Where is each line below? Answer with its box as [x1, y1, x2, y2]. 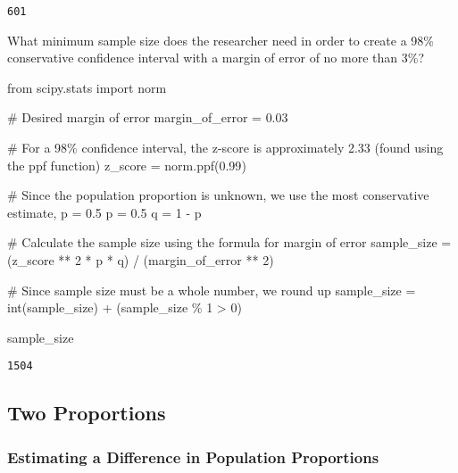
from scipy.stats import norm [7, 78, 167, 96]
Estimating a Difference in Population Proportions [7, 445, 379, 468]
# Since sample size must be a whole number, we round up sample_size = [7, 280, 416, 299]
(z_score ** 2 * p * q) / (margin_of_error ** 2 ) [7, 251, 274, 269]
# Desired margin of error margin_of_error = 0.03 [7, 108, 288, 127]
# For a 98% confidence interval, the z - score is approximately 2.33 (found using [7, 138, 444, 157]
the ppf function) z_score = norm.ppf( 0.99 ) [7, 155, 246, 174]
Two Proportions [7, 399, 166, 427]
